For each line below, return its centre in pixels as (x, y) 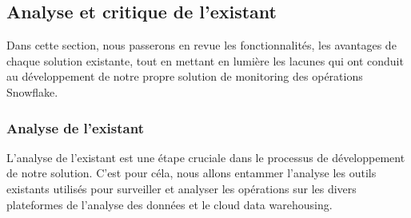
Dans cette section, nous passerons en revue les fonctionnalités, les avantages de (202, 45)
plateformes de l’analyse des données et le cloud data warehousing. (170, 204)
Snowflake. (32, 91)
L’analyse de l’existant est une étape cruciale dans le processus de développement (206, 157)
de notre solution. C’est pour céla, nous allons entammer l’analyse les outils (192, 173)
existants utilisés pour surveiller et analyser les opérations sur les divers (182, 188)
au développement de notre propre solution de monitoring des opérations (185, 76)
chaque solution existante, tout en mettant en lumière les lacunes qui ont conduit (205, 60)
